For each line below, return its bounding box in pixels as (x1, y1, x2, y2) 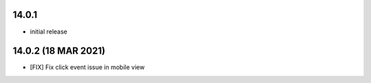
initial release (30, 27, 68, 36)
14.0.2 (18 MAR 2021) (12, 45, 106, 57)
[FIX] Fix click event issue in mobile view (30, 63, 145, 71)
